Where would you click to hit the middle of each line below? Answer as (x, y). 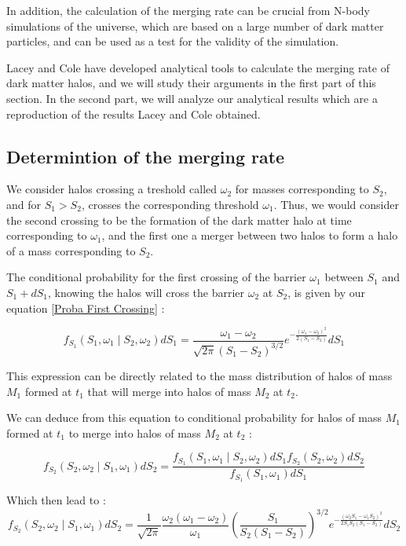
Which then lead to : (56, 500)
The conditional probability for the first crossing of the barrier (156, 277)
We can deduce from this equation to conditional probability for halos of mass (194, 418)
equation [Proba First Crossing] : (86, 308)
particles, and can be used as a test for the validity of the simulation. (173, 41)
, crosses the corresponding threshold (170, 204)
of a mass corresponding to (71, 250)
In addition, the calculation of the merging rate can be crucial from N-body (188, 10)
